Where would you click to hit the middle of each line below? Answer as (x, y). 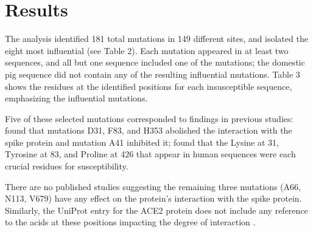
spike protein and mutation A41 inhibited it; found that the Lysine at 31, (142, 142)
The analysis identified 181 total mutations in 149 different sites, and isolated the (156, 39)
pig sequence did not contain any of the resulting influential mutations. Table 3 (153, 74)
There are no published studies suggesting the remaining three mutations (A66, (153, 186)
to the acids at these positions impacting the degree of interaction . (130, 222)
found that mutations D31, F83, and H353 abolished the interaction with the (149, 130)
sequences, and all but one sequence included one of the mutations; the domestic (155, 62)
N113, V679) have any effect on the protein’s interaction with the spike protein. (153, 198)
